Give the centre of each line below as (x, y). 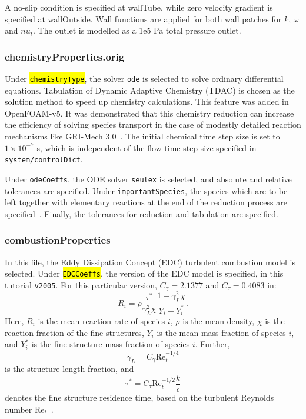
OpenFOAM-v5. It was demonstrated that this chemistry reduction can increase (149, 113)
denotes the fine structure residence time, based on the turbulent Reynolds (139, 398)
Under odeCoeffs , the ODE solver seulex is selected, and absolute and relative (148, 179)
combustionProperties (58, 240)
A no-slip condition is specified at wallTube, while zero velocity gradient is (139, 7)
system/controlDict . (44, 159)
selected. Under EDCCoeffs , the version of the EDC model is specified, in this (144, 273)
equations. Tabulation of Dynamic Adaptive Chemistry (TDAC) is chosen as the (150, 90)
